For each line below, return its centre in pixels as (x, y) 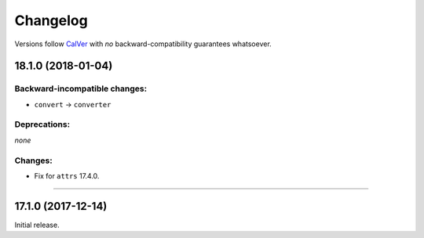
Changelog (51, 20)
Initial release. (37, 225)
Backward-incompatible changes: (81, 88)
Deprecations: (42, 124)
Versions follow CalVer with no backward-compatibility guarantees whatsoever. (143, 44)
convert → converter (73, 104)
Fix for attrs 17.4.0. (67, 175)
